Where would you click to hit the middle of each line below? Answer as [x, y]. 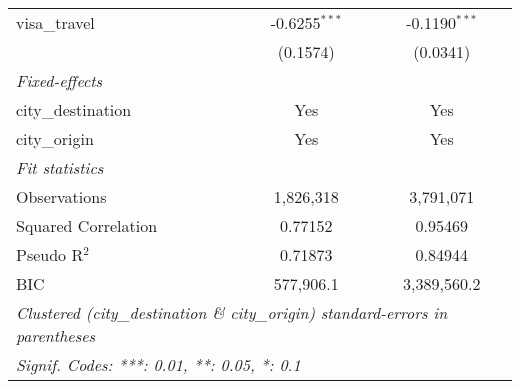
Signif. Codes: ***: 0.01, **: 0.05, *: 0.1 [158, 364]
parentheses [56, 335]
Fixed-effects [59, 80]
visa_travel [55, 22]
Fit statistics [60, 167]
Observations [61, 196]
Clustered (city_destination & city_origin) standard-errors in [232, 312]
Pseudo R [50, 254]
